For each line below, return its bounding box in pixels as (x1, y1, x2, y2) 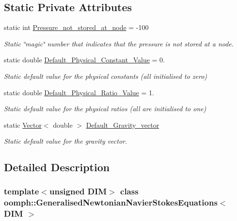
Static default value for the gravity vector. (4, 136, 127, 146)
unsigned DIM (49, 185, 107, 197)
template (4, 185, 39, 197)
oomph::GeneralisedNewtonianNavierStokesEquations (4, 196, 218, 208)
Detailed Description (4, 160, 110, 175)
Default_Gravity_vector (86, 119, 159, 130)
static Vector (4, 119, 42, 130)
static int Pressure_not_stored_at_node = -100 (4, 22, 149, 32)
